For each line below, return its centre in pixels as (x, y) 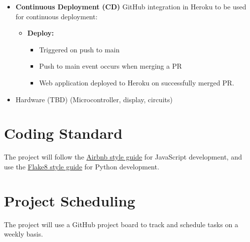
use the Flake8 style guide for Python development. (82, 166)
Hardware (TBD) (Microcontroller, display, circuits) (94, 99)
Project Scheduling (70, 200)
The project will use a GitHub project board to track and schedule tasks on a (121, 224)
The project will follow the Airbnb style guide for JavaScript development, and (123, 157)
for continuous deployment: (56, 16)
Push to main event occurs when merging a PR (110, 66)
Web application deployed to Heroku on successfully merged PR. (137, 82)
